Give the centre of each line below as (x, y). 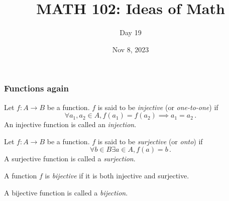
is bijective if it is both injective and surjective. (117, 175)
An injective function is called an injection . (70, 124)
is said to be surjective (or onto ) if (150, 141)
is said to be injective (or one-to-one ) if (158, 107)
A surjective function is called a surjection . (70, 159)
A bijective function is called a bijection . (66, 192)
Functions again (36, 88)
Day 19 (131, 32)
